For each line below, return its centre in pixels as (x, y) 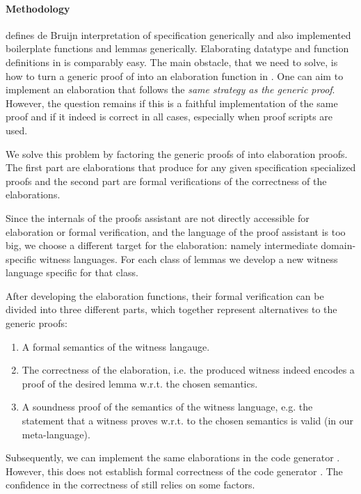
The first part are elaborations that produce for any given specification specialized (181, 167)
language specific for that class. (72, 272)
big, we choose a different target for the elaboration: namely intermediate (162, 245)
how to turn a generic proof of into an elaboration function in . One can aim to (175, 75)
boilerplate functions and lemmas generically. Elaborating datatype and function (177, 48)
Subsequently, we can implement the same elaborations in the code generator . (173, 457)
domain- (338, 245)
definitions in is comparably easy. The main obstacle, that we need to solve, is (172, 62)
